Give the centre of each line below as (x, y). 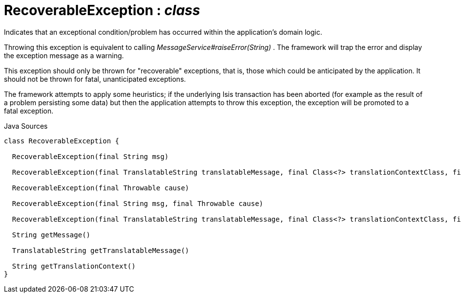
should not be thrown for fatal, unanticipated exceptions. (95, 79)
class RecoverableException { (62, 141)
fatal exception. (29, 111)
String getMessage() (51, 235)
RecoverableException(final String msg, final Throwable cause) (138, 203)
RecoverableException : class (102, 10)
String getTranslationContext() (74, 266)
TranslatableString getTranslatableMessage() (101, 250)
